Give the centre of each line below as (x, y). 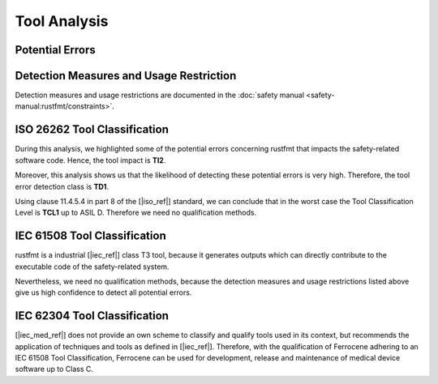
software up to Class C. (54, 369)
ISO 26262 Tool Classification (92, 130)
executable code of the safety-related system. (92, 267)
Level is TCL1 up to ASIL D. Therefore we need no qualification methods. (136, 213)
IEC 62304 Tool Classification (92, 316)
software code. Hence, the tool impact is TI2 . (90, 160)
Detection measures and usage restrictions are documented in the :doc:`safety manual (159, 95)
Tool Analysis (62, 21)
